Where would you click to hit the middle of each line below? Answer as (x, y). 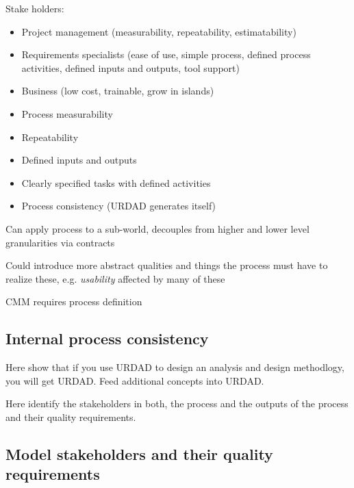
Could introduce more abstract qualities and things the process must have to (167, 265)
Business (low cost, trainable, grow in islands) (118, 91)
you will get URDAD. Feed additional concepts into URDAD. (135, 380)
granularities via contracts (60, 242)
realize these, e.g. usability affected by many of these (115, 278)
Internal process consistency (107, 338)
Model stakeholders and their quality (139, 453)
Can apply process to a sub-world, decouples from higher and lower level (157, 228)
